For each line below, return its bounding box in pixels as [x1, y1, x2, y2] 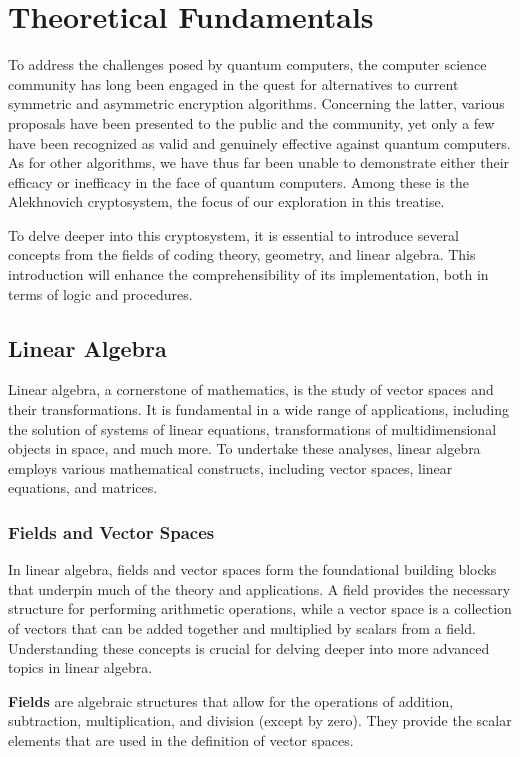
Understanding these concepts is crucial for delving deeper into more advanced [8, 637, 490, 658]
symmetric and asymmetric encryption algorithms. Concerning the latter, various [8, 93, 505, 114]
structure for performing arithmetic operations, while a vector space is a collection [8, 598, 512, 619]
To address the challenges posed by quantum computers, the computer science [8, 54, 487, 75]
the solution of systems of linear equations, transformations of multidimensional [8, 418, 497, 439]
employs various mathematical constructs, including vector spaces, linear [8, 457, 453, 478]
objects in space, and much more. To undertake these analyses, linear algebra [8, 438, 481, 459]
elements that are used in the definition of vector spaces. [8, 729, 354, 750]
